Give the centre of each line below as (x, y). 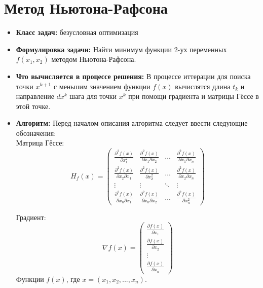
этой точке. (33, 106)
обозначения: (36, 133)
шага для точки (93, 96)
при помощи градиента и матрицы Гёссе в (194, 96)
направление (35, 96)
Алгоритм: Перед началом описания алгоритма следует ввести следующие (132, 123)
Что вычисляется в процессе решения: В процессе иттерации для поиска (133, 76)
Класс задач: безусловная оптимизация (77, 32)
